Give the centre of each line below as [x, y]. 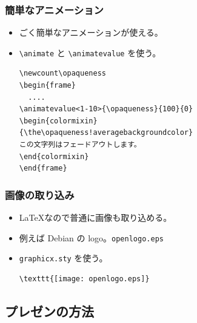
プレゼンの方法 [49, 311]
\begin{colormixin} [58, 121]
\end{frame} [43, 168]
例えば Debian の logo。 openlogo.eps [91, 237]
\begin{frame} [47, 86]
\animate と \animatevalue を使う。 [90, 52]
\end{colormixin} [54, 156]
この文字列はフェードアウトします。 [80, 145]
